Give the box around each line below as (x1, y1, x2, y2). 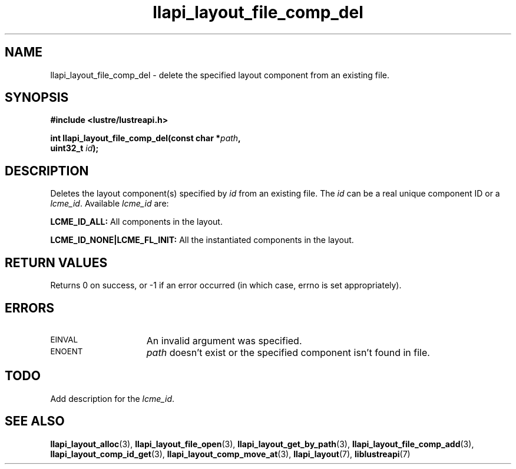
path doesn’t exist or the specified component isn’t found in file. (146, 346, 430, 358)
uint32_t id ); (50, 143, 99, 154)
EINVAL (50, 334, 78, 344)
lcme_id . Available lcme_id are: (50, 198, 169, 209)
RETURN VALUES (5, 255, 108, 270)
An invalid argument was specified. (146, 334, 302, 347)
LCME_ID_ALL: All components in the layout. (50, 217, 223, 227)
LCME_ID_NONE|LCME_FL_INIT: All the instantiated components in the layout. (50, 235, 354, 245)
